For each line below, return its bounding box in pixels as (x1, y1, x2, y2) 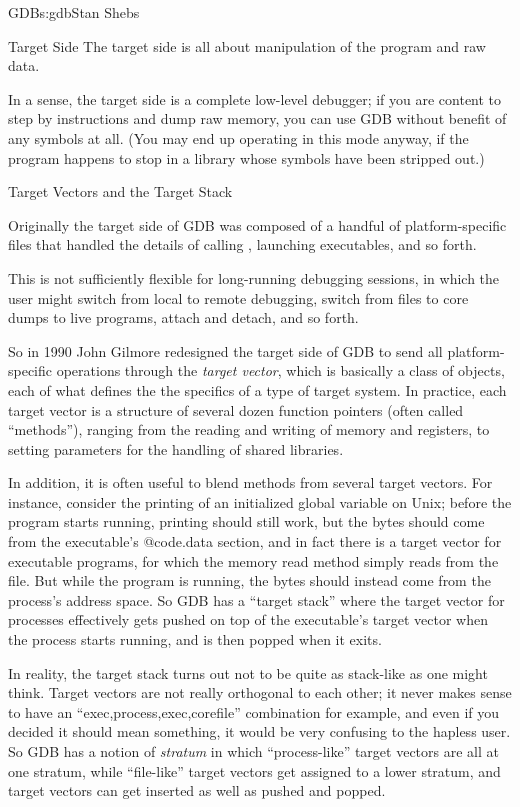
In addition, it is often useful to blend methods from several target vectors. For (8, 472, 493, 493)
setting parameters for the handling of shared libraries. (8, 438, 344, 459)
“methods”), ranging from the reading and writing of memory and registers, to (8, 419, 490, 440)
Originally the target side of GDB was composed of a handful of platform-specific (8, 214, 507, 235)
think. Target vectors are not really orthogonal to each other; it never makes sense (8, 682, 512, 703)
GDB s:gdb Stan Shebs (8, 2, 140, 22)
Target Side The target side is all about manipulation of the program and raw (8, 35, 486, 56)
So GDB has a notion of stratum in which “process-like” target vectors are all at (8, 741, 499, 761)
